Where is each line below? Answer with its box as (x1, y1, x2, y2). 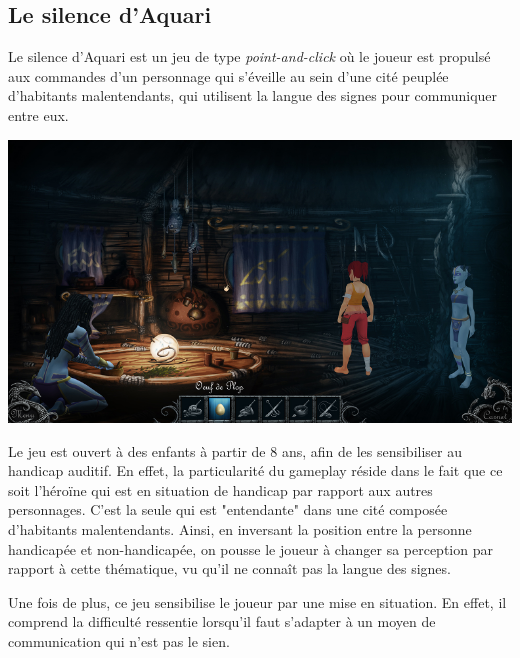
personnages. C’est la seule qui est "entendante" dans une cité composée (8, 499, 448, 520)
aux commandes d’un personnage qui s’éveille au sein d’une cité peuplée (8, 65, 449, 86)
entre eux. (8, 104, 69, 125)
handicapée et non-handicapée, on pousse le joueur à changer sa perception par (8, 538, 493, 559)
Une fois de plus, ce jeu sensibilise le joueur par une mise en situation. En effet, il (8, 591, 507, 612)
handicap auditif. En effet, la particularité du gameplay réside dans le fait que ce (8, 460, 503, 481)
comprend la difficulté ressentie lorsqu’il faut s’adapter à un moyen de (8, 611, 436, 632)
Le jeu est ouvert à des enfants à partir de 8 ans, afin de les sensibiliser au (8, 440, 462, 461)
